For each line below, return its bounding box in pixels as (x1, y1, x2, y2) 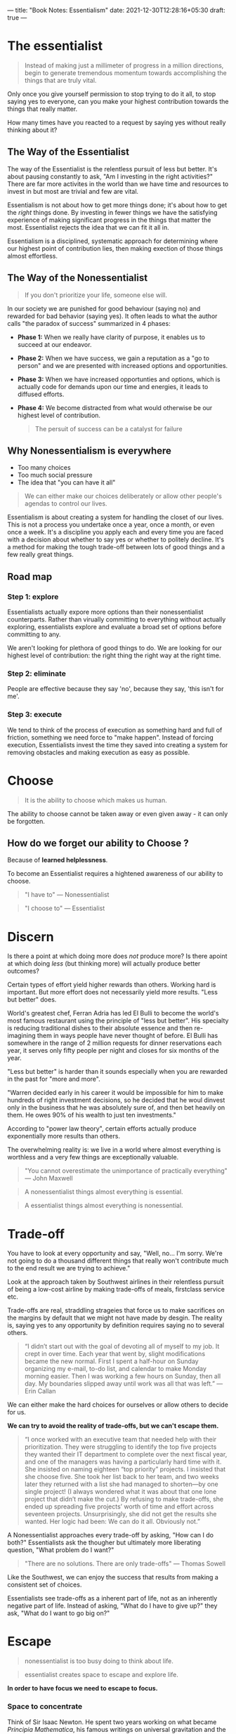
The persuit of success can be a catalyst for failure (34, 424, 183, 433)
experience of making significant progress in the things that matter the (7, 216, 211, 224)
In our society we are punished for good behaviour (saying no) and (7, 304, 201, 313)
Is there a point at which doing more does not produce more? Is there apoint (7, 952, 228, 961)
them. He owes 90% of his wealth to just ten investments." (7, 1111, 177, 1119)
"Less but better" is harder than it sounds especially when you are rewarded (7, 1068, 228, 1076)
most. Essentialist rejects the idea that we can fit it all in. (7, 223, 170, 231)
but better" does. (7, 995, 57, 1004)
